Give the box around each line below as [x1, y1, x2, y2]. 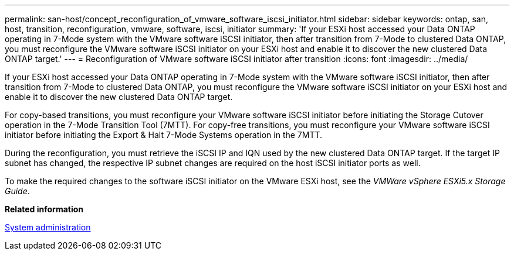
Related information [5, 204, 84, 214]
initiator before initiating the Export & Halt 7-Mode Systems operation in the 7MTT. [5, 130, 323, 140]
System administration [5, 222, 91, 232]
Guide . [5, 186, 30, 196]
